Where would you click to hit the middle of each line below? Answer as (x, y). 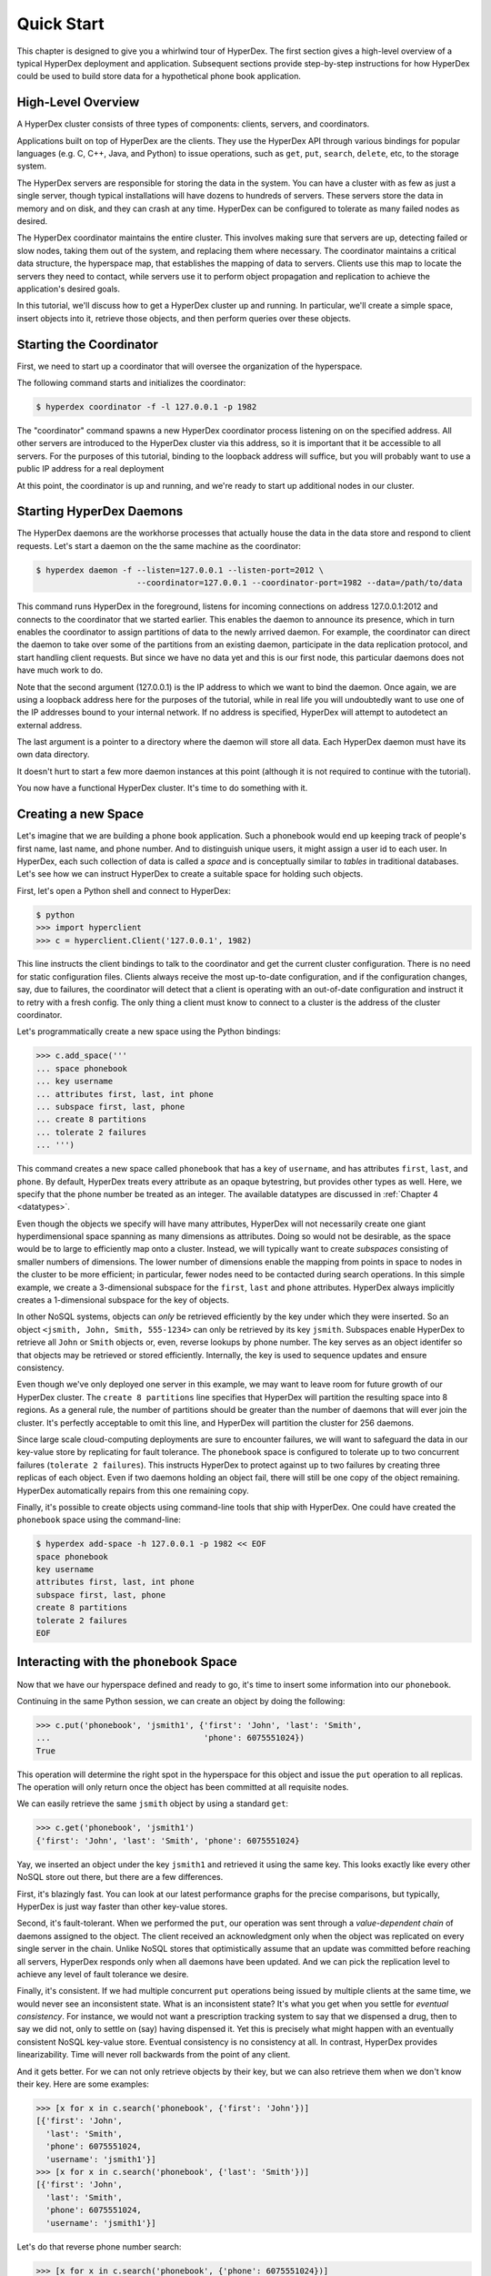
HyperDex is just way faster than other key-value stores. (122, 1906)
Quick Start (60, 24)
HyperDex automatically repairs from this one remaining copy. (133, 1490)
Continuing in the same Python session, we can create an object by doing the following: (181, 1701)
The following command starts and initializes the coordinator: (131, 383)
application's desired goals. (68, 289)
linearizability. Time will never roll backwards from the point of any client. (154, 2055)
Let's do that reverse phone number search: (99, 2246)
